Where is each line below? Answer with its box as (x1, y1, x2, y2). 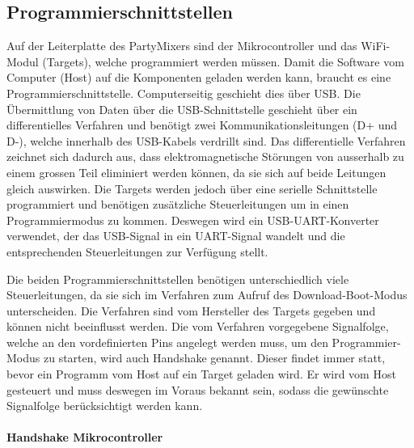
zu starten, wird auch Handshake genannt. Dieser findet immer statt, (43, 349, 386, 366)
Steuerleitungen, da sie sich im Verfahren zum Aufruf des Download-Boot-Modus (6, 286, 408, 303)
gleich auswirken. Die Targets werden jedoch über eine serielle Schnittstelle (6, 180, 378, 197)
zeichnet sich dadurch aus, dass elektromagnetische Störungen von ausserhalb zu (6, 148, 404, 165)
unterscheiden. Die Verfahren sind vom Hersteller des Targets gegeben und (6, 302, 376, 319)
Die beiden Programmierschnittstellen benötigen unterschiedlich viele (6, 270, 349, 287)
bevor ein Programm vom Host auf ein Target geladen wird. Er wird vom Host (6, 366, 396, 382)
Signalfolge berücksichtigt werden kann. (6, 397, 203, 414)
